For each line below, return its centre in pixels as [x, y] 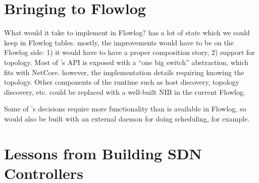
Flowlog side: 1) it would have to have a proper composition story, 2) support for [129, 52]
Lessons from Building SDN [103, 153]
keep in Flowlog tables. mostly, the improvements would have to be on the [119, 42]
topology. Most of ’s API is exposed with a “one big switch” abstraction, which [126, 62]
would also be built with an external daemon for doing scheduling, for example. [127, 118]
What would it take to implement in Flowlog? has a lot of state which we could [127, 33]
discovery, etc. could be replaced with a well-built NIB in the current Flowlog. [125, 91]
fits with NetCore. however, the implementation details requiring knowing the [124, 72]
